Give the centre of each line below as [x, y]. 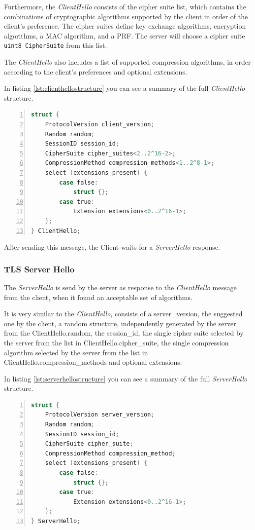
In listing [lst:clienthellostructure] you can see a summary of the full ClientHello [125, 88]
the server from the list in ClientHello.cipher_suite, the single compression [116, 342]
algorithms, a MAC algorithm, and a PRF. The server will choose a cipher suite [125, 35]
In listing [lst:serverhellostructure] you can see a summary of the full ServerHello [126, 378]
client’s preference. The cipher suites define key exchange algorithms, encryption [125, 26]
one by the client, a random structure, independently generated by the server [120, 323]
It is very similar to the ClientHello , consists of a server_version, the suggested [123, 314]
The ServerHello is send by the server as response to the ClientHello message [120, 287]
